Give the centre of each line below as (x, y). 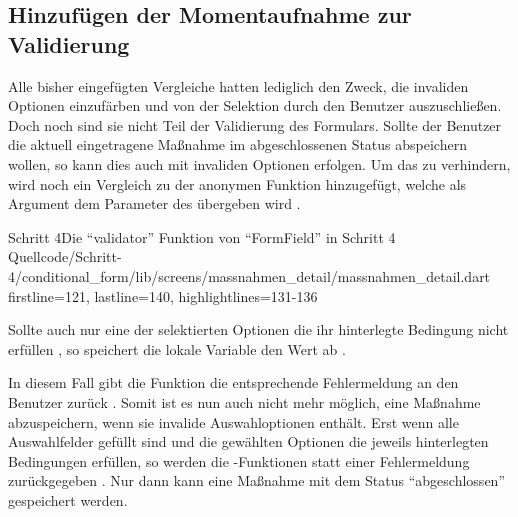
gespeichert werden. (68, 499)
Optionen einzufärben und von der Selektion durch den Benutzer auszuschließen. (255, 105)
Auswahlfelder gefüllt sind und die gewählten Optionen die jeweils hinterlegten (248, 441)
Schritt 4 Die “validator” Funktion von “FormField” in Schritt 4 (202, 236)
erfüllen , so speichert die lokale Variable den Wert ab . (177, 348)
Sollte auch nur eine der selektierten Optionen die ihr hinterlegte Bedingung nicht (258, 329)
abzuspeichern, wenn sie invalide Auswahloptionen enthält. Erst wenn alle (233, 421)
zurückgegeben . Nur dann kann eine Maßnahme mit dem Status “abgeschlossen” (256, 480)
